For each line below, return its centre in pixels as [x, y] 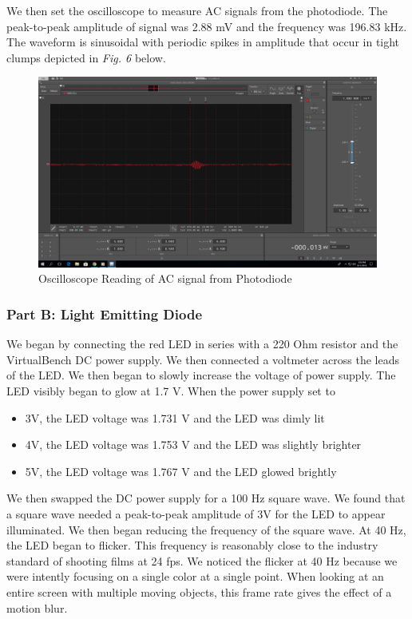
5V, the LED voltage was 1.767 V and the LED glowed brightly [181, 471]
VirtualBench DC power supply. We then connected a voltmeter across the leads [203, 359]
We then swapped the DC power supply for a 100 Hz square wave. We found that [206, 498]
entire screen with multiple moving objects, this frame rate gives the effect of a [199, 592]
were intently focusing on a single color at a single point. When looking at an [195, 576]
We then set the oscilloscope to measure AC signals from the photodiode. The [197, 10]
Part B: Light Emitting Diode [105, 313]
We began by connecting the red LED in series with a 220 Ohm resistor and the [202, 344]
